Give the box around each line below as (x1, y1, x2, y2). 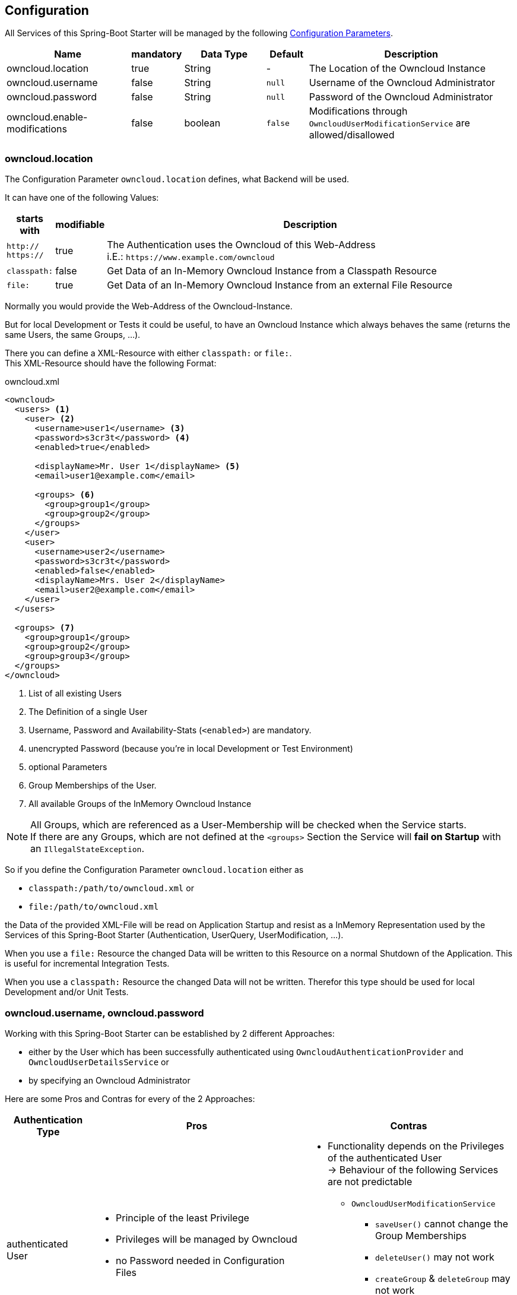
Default (269, 48, 304, 61)
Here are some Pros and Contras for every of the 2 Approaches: (5, 1093, 255, 1104)
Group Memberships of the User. (28, 780, 157, 791)
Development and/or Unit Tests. (5, 987, 129, 998)
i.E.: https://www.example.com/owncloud (107, 251, 275, 263)
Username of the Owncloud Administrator (309, 77, 496, 89)
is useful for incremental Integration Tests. (5, 958, 170, 969)
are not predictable (327, 1175, 413, 1188)
